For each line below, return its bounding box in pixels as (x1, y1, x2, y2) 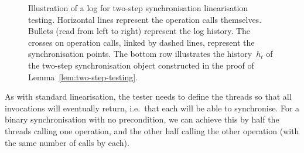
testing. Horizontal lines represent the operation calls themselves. (28, 13, 262, 25)
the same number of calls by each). (5, 136, 129, 148)
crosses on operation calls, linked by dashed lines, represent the (28, 36, 255, 48)
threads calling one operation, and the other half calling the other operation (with (5, 124, 299, 137)
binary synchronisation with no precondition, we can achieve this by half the (5, 113, 279, 125)
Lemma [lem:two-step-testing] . (28, 70, 138, 83)
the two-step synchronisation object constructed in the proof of (28, 59, 254, 71)
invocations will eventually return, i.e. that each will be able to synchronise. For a (5, 101, 300, 114)
